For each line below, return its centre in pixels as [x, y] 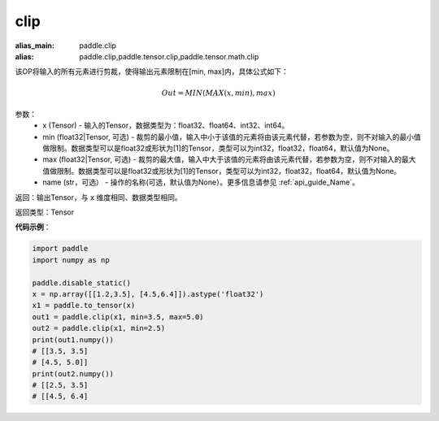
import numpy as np [71, 260]
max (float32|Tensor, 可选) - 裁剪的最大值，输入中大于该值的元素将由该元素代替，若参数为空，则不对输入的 [222, 159]
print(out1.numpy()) [73, 340]
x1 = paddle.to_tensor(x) [84, 306]
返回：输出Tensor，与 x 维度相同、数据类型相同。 [98, 197]
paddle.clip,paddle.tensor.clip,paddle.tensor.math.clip [169, 56]
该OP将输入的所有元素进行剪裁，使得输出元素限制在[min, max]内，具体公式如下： [152, 72]
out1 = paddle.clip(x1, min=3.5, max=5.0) [118, 317]
